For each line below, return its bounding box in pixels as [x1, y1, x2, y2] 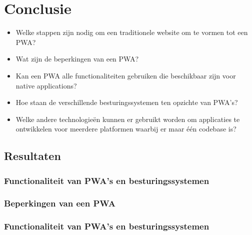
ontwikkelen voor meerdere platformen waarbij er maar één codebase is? [15, 123, 236, 134]
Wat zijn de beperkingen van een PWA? [15, 53, 139, 64]
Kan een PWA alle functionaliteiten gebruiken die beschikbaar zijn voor [15, 70, 236, 80]
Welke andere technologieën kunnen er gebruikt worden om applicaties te [15, 113, 240, 124]
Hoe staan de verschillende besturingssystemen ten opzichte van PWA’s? [15, 97, 238, 107]
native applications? [15, 80, 77, 90]
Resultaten [4, 148, 61, 163]
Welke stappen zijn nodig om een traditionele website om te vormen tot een [15, 27, 248, 37]
